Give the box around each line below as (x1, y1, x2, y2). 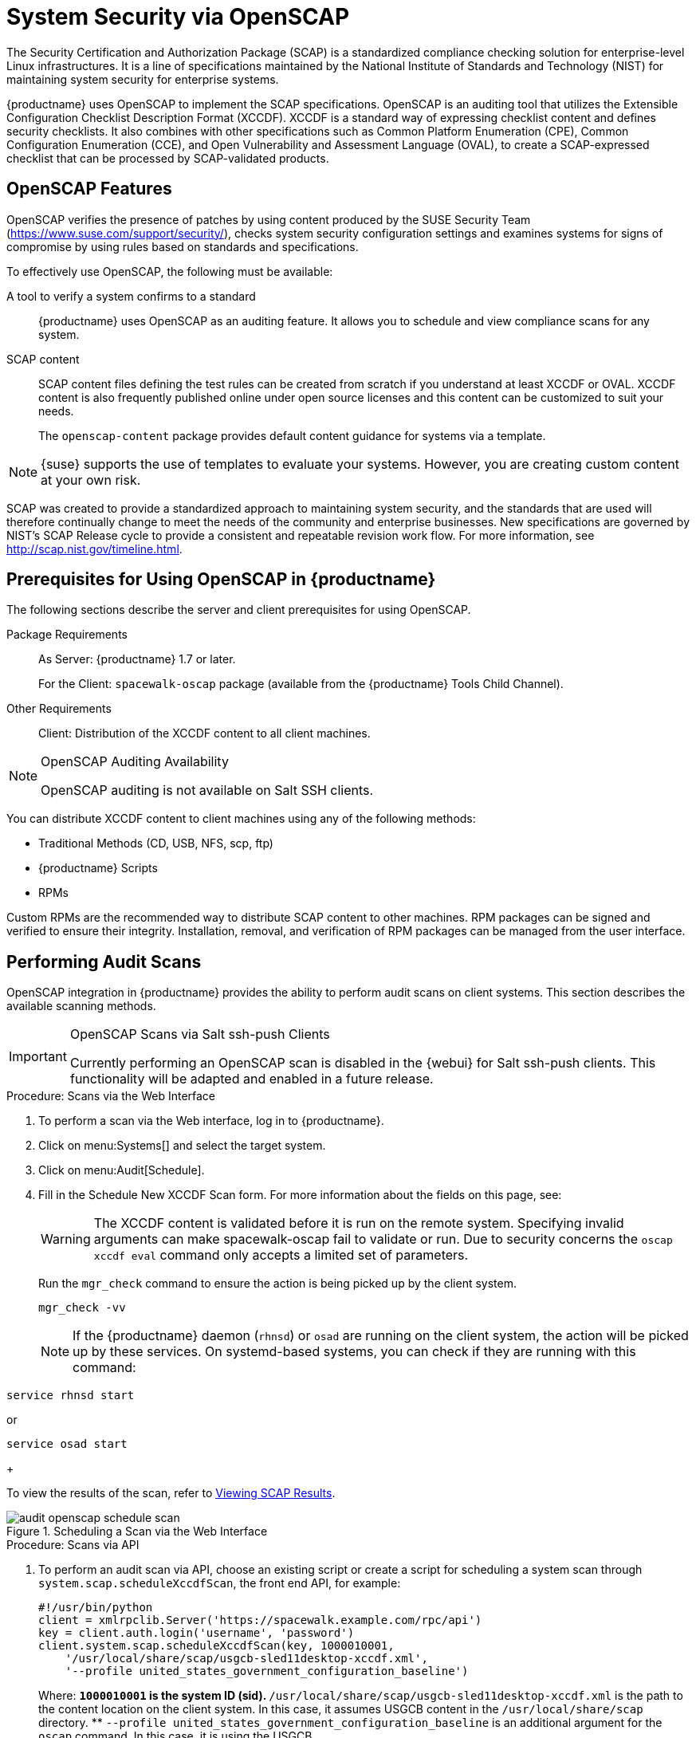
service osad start (6, 1437, 128, 1451)
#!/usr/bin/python (38, 1601, 153, 1614)
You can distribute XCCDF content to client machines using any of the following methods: (6, 812, 476, 826)
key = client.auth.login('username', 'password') (38, 1626, 355, 1640)
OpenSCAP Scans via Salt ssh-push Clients (69, 1026, 330, 1043)
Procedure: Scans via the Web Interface (6, 1089, 216, 1103)
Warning (41, 1231, 91, 1248)
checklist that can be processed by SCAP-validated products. (6, 151, 329, 165)
